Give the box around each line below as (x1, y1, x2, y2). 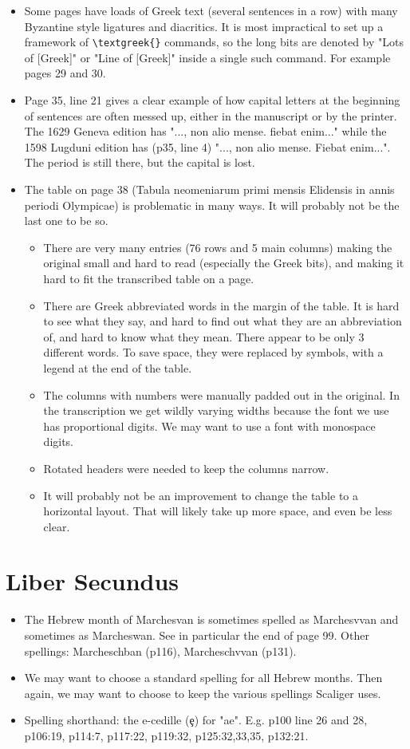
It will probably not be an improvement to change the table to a (43, 487, 359, 503)
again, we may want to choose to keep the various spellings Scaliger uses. (24, 684, 381, 701)
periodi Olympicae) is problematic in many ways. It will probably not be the (24, 196, 400, 213)
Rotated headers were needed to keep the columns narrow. (43, 459, 329, 476)
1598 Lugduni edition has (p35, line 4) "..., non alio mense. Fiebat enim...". (24, 138, 391, 155)
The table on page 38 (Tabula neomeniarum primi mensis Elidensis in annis (24, 181, 395, 197)
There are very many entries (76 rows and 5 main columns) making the (43, 238, 392, 255)
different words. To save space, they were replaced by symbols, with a (43, 344, 384, 361)
